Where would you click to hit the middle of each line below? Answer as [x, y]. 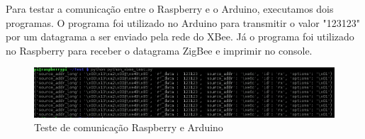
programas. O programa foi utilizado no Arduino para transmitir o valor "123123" [183, 22]
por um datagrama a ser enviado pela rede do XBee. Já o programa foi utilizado [180, 37]
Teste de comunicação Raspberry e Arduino [129, 127]
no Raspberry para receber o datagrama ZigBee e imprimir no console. [159, 50]
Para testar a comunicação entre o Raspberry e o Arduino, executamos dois [170, 9]
